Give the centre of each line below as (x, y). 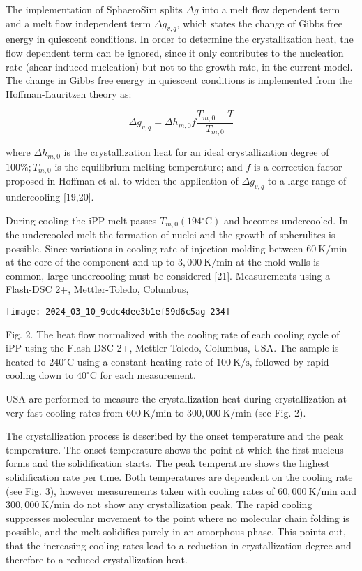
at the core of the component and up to (90, 262)
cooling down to (40, 375)
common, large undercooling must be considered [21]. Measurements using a (168, 275)
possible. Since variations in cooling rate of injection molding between (154, 248)
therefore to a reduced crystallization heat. (97, 559)
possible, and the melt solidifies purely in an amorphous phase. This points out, (176, 532)
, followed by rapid (289, 361)
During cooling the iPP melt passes (81, 220)
